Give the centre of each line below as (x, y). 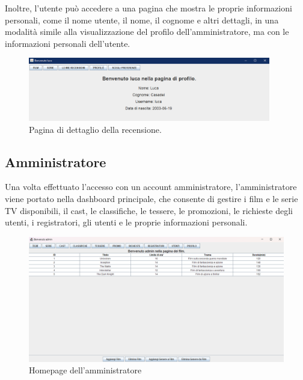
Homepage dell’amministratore (85, 370)
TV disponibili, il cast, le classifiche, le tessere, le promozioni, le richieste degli (149, 210)
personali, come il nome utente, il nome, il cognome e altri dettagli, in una (142, 20)
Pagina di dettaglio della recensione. (95, 129)
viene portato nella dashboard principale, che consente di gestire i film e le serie (151, 199)
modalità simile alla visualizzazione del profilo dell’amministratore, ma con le (147, 32)
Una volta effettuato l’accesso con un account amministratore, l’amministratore (151, 187)
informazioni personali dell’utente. (68, 43)
